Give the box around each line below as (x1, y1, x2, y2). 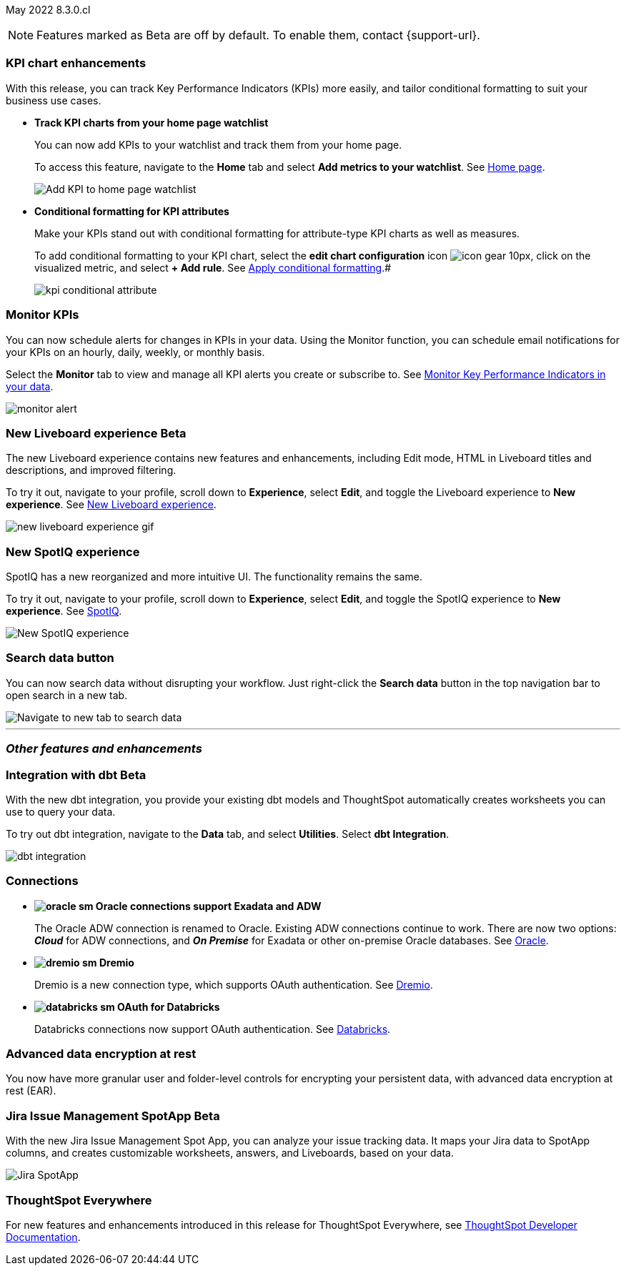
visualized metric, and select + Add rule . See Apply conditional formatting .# (34, 261, 392, 274)
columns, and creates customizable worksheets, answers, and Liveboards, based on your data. (6, 1147, 454, 1159)
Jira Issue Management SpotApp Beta (6, 1108, 220, 1123)
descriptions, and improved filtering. (6, 464, 177, 477)
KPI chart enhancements (6, 56, 146, 71)
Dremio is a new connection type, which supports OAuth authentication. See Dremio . (34, 978, 433, 991)
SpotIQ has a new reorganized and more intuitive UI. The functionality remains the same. (6, 570, 422, 583)
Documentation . (6, 1230, 81, 1243)
